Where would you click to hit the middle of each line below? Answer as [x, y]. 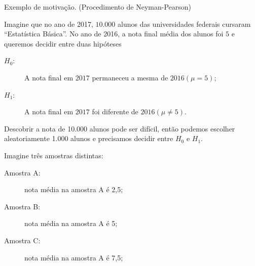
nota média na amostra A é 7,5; [74, 257]
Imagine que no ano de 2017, [49, 24]
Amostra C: [22, 240]
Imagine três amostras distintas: [54, 155]
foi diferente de [115, 112]
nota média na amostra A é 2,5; [74, 189]
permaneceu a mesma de [130, 77]
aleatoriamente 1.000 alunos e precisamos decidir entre [89, 138]
